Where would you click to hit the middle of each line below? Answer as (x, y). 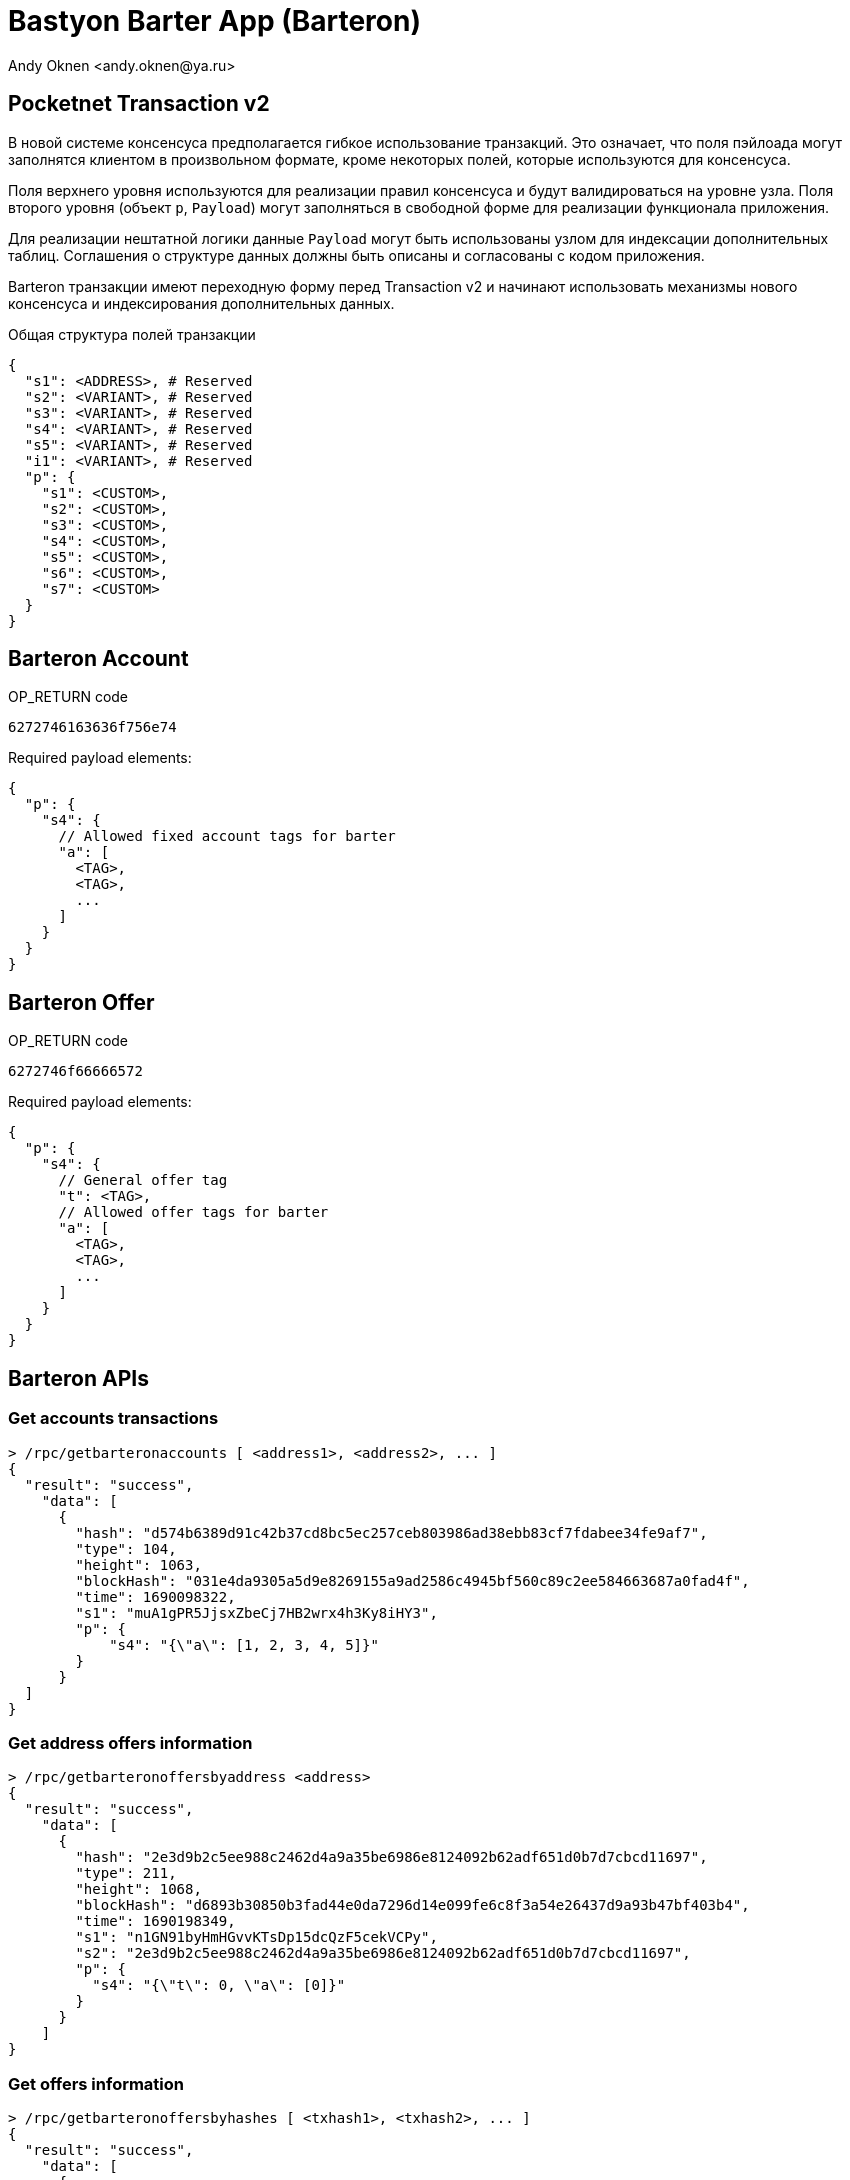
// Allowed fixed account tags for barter (227, 836)
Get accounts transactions (113, 1418)
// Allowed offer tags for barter (193, 1212)
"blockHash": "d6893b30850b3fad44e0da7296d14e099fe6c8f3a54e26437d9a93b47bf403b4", (412, 1905)
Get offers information (96, 2083)
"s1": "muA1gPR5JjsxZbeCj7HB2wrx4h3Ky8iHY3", (256, 1612)
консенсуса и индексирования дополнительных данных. (201, 303)
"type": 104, (126, 1548)
